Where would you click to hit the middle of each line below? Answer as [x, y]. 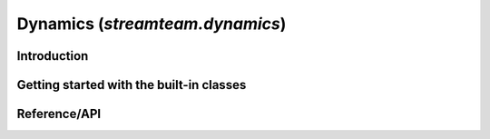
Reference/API [59, 114]
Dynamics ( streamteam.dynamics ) [152, 24]
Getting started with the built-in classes [132, 85]
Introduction [53, 56]
